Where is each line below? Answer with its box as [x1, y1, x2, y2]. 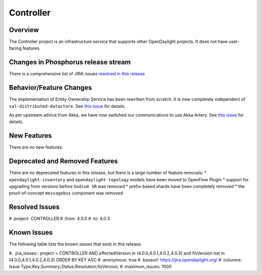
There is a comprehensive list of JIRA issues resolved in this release [9, 71, 145, 77]
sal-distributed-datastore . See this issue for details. [9, 103, 126, 109]
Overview [9, 26, 39, 34]
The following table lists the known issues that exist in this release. [9, 241, 142, 247]
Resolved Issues [9, 203, 60, 211]
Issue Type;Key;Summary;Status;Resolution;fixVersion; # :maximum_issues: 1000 [9, 264, 172, 270]
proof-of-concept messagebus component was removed [9, 190, 123, 196]
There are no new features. [9, 144, 64, 150]
